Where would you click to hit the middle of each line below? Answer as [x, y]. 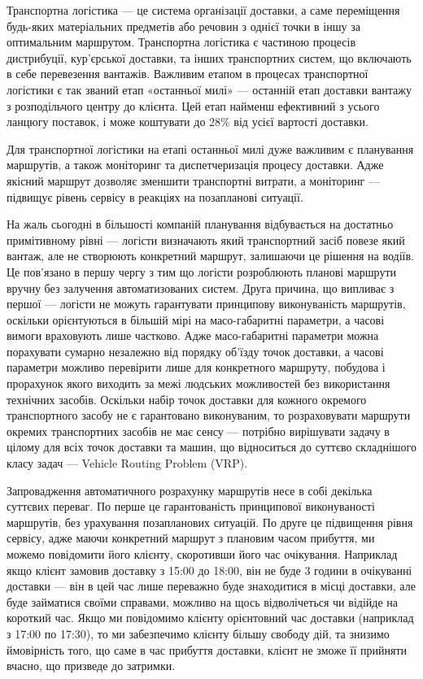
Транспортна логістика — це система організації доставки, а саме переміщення [203, 10]
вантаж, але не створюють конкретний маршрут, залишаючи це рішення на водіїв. [210, 256]
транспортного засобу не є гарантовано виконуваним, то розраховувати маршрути [209, 415]
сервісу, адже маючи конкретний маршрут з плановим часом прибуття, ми [191, 538]
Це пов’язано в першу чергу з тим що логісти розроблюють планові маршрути [201, 271]
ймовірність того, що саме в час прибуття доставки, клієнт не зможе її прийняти [207, 649]
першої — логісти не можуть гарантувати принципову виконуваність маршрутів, [206, 304]
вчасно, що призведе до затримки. [91, 666]
